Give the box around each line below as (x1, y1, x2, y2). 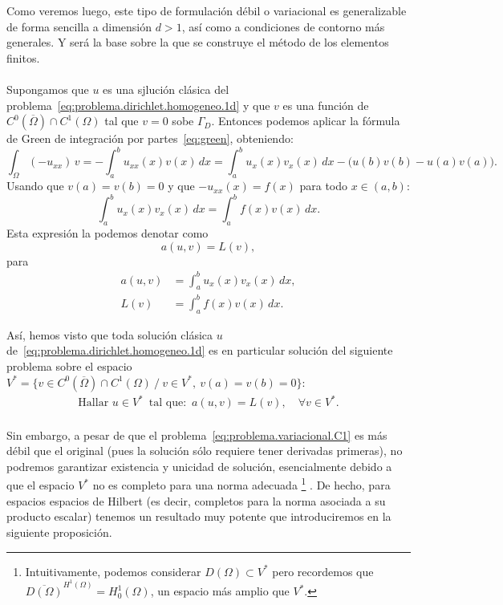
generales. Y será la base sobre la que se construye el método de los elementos (6, 34, 389, 51)
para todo (299, 177, 347, 194)
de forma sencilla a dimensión (6, 18, 152, 35)
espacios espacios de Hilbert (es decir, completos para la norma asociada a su (6, 492, 386, 509)
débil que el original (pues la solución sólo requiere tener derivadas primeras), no (6, 442, 403, 459)
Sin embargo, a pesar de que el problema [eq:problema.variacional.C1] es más (6, 426, 387, 443)
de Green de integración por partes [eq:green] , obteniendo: (6, 130, 294, 147)
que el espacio (6, 477, 75, 493)
